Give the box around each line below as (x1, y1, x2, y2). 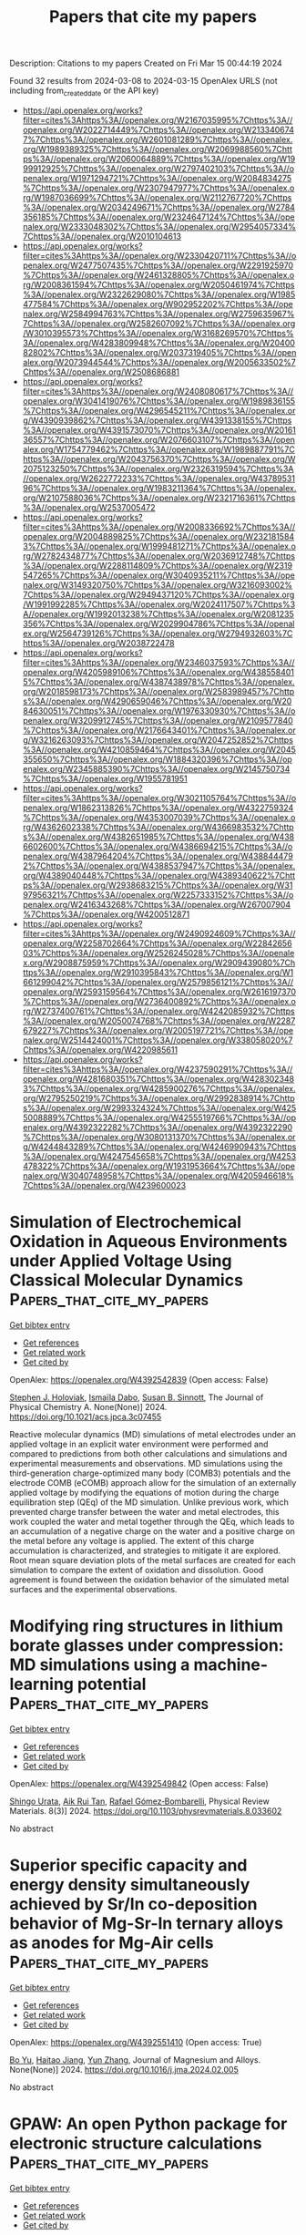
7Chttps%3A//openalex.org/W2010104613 (22, 231, 182, 242)
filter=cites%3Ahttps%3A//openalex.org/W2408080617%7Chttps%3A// (22, 386, 294, 397)
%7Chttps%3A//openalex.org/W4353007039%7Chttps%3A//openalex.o (22, 811, 296, 822)
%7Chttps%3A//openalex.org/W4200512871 (22, 909, 190, 920)
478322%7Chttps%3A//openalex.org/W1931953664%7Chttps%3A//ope (22, 1160, 296, 1171)
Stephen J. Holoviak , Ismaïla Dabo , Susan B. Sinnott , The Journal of (9, 1392, 264, 1403)
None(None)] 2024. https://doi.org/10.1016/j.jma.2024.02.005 (9, 2064, 239, 2075)
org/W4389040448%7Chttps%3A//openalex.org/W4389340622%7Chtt (22, 870, 296, 881)
